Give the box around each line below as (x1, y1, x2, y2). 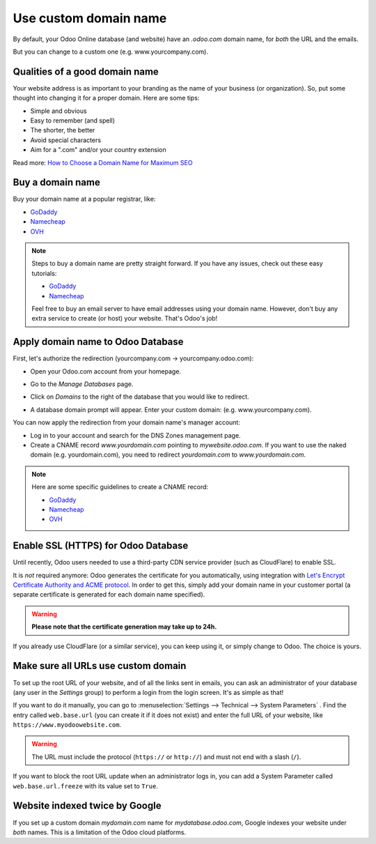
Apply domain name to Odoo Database (13, 336, 184, 348)
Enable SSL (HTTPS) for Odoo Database (13, 540, 189, 552)
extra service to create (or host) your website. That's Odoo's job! (31, 314, 218, 323)
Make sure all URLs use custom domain (13, 660, 187, 672)
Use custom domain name (13, 10, 167, 26)
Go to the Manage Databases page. (30, 380, 134, 388)
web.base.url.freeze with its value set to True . (13, 781, 158, 790)
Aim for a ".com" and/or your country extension (30, 146, 166, 154)
